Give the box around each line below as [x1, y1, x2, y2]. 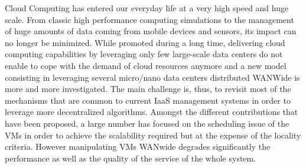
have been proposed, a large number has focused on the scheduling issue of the [5, 117, 289, 129]
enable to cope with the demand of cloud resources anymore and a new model [5, 59, 287, 71]
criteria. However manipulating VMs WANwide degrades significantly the [5, 140, 271, 153]
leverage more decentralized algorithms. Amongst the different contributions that [5, 106, 298, 118]
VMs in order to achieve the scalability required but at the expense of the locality [5, 129, 301, 141]
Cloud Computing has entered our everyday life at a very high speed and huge [5, 2, 289, 14]
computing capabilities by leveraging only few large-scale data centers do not [5, 48, 283, 60]
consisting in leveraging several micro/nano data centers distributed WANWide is [5, 71, 300, 83]
